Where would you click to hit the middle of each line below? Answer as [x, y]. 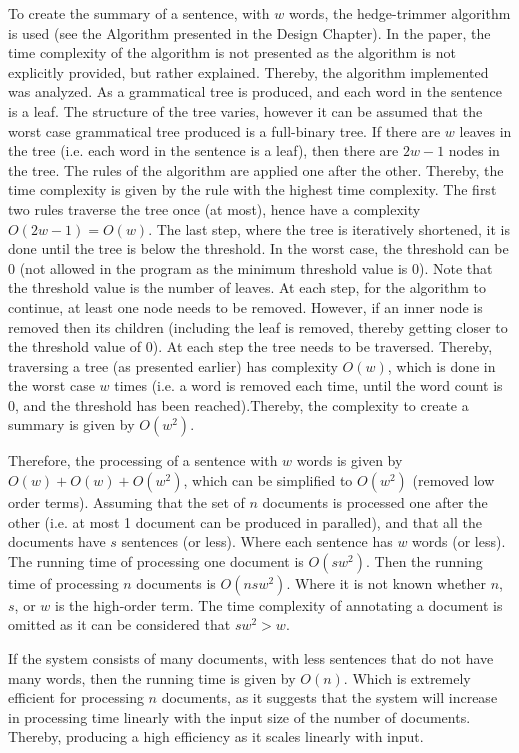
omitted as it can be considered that [119, 624]
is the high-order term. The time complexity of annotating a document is [278, 604]
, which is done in [441, 365]
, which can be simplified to [268, 480]
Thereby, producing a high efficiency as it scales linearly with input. [216, 736]
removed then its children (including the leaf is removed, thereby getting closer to [258, 326]
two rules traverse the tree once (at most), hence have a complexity [214, 208]
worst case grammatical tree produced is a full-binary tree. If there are [224, 130]
